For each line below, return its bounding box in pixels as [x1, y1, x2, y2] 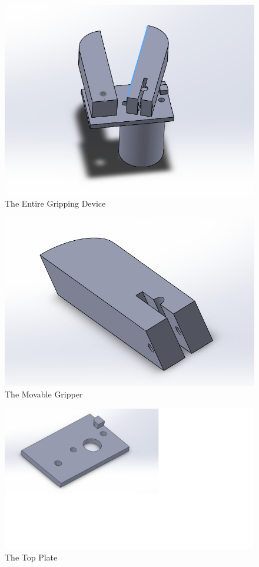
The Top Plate [5, 551, 58, 563]
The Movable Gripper [5, 388, 83, 400]
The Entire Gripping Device [5, 197, 106, 209]
